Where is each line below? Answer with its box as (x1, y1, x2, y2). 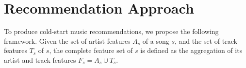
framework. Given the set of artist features (4, 35, 131, 46)
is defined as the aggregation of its (140, 45, 243, 55)
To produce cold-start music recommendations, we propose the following (4, 26, 219, 36)
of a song (142, 35, 169, 46)
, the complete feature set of (49, 45, 133, 55)
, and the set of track (175, 35, 237, 46)
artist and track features (4, 54, 76, 65)
